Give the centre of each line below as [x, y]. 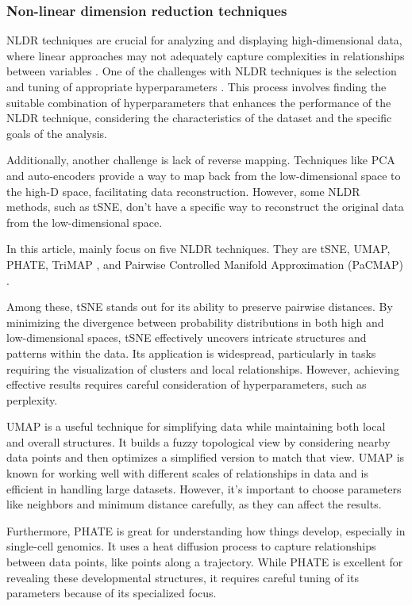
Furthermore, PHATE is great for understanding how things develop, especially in [206, 530]
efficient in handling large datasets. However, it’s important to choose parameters [204, 488]
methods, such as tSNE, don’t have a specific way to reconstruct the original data [205, 207]
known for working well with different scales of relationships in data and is [187, 473]
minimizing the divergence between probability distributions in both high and [195, 322]
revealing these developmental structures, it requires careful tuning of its [183, 577]
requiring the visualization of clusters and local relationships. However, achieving [203, 368]
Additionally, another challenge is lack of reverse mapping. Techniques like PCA [201, 160]
